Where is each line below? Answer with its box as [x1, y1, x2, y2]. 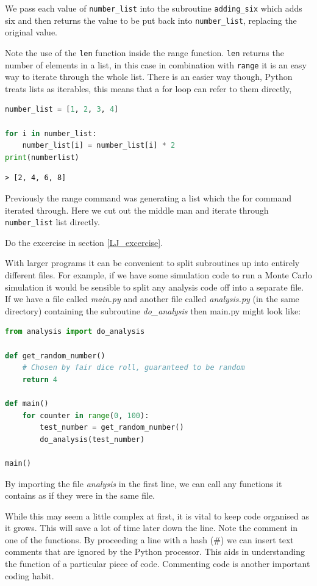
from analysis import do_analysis [5, 327, 145, 336]
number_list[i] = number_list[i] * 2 [22, 141, 176, 150]
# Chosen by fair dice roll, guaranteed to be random [22, 363, 245, 372]
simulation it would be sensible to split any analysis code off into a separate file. [5, 280, 304, 293]
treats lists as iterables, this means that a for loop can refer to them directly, [5, 82, 292, 95]
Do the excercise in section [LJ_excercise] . [5, 236, 163, 248]
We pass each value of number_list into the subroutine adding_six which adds [5, 2, 302, 14]
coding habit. [5, 569, 54, 582]
